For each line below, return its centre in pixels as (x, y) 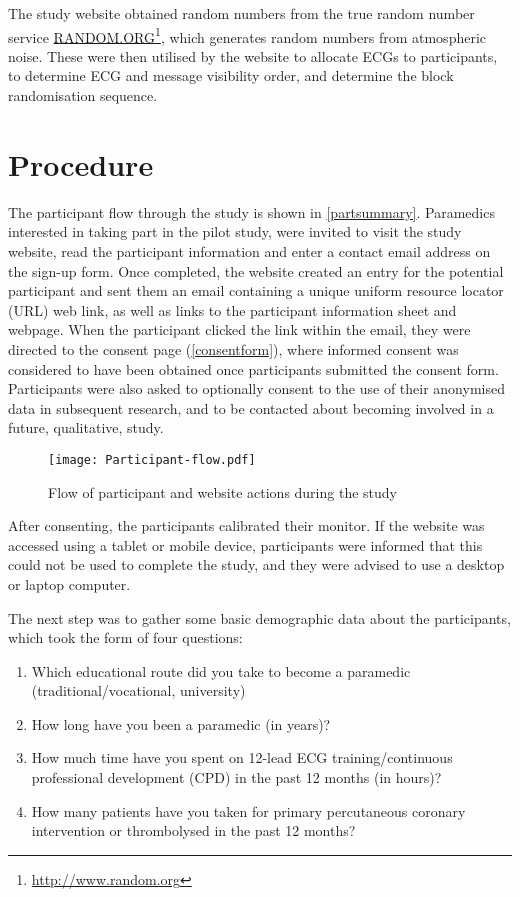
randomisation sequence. (83, 95)
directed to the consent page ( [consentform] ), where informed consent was (233, 348)
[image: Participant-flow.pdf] (152, 459)
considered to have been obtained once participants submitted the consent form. (253, 368)
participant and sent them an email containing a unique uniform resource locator (256, 290)
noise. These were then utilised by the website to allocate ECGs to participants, (253, 55)
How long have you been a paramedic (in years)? (181, 723)
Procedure (81, 163)
